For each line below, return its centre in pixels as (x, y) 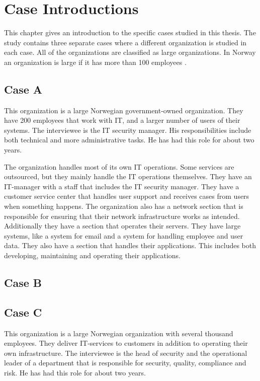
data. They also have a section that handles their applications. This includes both (130, 245)
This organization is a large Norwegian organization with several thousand (119, 333)
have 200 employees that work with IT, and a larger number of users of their (122, 120)
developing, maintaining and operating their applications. (93, 255)
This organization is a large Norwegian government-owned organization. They (124, 110)
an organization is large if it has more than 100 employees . (95, 62)
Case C (23, 312)
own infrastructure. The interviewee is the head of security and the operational (126, 353)
